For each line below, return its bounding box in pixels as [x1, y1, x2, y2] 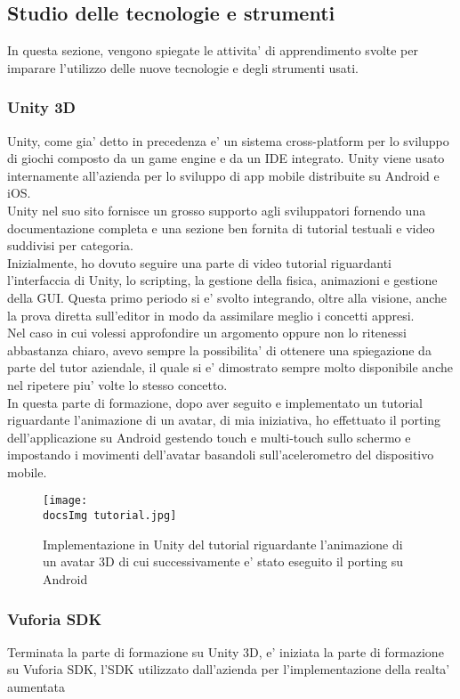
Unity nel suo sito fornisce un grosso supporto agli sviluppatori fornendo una [7, 200, 426, 219]
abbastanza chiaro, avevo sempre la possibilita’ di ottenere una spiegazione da [7, 340, 432, 359]
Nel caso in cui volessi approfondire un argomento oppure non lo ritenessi [7, 323, 407, 342]
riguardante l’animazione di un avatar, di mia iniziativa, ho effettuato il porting [7, 410, 441, 429]
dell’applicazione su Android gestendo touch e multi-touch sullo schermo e [7, 427, 411, 446]
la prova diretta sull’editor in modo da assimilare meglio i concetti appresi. [7, 305, 415, 324]
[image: [43, 494, 88, 508]
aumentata [7, 677, 65, 695]
